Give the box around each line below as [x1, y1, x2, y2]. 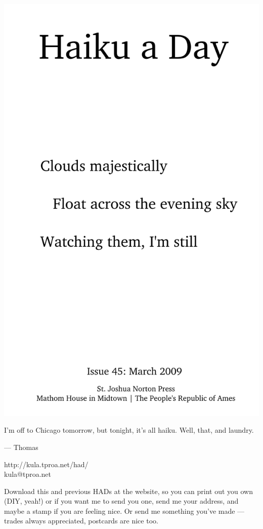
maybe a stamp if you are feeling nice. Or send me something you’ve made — [4, 505, 245, 516]
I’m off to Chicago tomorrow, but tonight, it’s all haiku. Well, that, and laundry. [4, 425, 254, 435]
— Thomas [4, 441, 38, 452]
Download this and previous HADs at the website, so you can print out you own [4, 485, 253, 496]
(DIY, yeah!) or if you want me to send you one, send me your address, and [4, 496, 239, 506]
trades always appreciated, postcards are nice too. [4, 515, 158, 526]
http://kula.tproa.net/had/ [4, 459, 89, 469]
